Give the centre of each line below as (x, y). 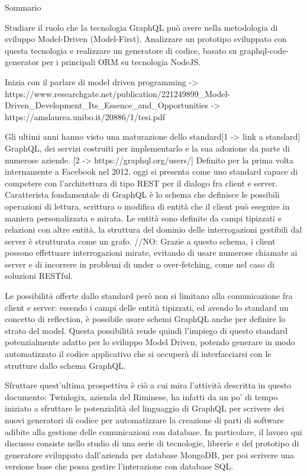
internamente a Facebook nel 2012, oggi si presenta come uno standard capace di (151, 171)
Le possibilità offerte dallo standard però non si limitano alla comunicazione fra (149, 296)
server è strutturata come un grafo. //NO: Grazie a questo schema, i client (140, 241)
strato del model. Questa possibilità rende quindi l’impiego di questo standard (146, 330)
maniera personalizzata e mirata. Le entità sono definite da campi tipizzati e (143, 218)
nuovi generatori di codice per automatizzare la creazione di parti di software (144, 420)
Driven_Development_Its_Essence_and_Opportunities (106, 105)
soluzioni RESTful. (39, 276)
